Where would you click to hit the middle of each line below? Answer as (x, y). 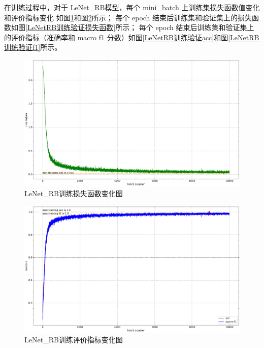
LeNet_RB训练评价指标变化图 (74, 340)
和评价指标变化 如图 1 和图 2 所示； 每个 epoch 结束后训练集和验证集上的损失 (128, 17)
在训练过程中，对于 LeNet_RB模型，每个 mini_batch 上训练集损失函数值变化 (132, 7)
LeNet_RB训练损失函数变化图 (74, 193)
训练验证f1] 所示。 (33, 47)
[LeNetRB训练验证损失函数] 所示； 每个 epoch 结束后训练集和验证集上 (140, 27)
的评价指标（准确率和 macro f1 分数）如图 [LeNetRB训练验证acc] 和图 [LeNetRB (132, 37)
